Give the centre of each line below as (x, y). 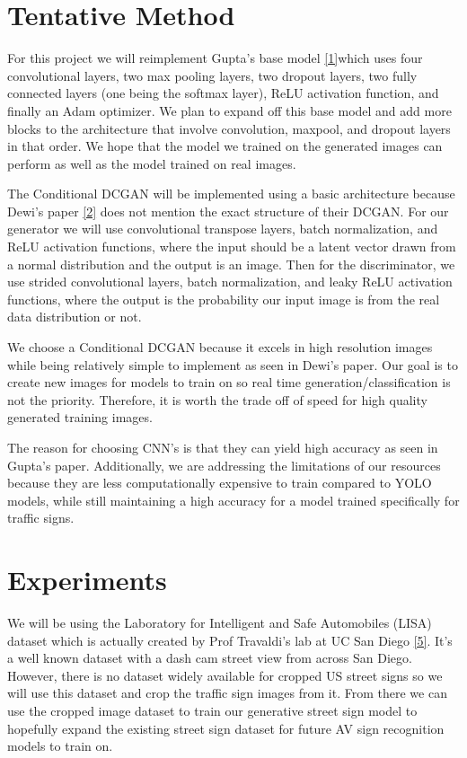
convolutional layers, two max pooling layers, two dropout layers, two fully (212, 75)
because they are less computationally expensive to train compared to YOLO (220, 483)
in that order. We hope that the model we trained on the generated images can (225, 146)
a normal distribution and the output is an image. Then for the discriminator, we (231, 264)
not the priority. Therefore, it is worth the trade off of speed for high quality (217, 399)
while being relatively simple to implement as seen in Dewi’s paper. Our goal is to (233, 364)
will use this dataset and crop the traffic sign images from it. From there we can (227, 693)
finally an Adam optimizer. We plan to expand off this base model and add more (229, 110)
